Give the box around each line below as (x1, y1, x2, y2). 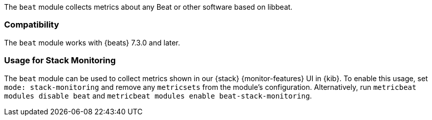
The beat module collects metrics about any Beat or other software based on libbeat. (4, 3, 293, 11)
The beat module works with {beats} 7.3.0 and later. (4, 38, 180, 47)
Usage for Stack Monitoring (4, 55, 116, 66)
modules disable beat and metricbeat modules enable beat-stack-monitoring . (4, 91, 312, 100)
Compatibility (4, 19, 59, 30)
